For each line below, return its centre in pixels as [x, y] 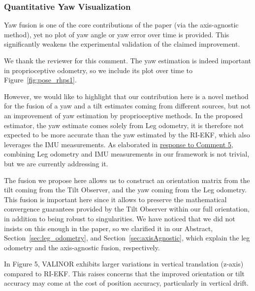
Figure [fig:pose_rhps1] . [40, 80]
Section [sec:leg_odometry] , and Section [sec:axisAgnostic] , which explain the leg [127, 238]
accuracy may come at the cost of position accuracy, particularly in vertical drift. [126, 283]
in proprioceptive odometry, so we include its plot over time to [98, 70]
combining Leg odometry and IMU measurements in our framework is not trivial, [127, 154]
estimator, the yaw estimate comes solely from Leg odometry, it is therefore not [124, 125]
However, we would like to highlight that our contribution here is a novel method [126, 96]
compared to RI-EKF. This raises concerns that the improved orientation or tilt [124, 273]
